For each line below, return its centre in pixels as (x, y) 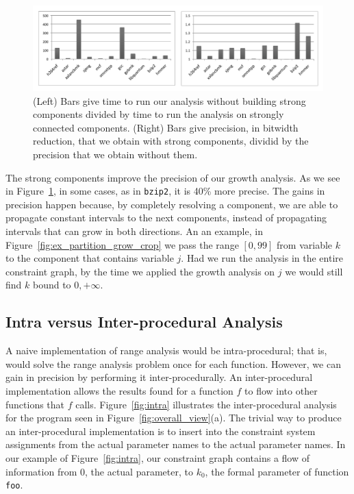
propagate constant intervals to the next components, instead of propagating (166, 218)
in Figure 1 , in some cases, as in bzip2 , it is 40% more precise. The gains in (165, 191)
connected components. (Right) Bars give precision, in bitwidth (166, 127)
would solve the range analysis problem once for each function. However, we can (173, 363)
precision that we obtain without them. (115, 155)
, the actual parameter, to (139, 471)
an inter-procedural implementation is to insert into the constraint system (161, 431)
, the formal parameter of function (277, 471)
